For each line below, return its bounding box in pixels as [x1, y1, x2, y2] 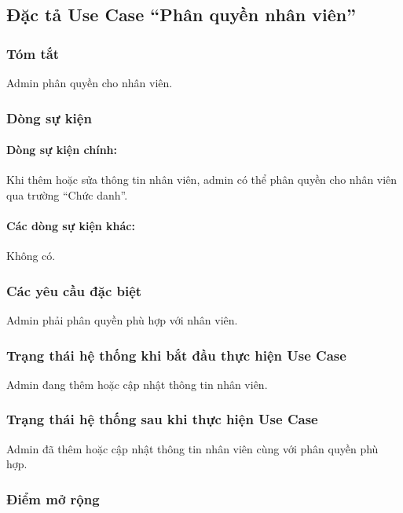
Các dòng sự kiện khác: [6, 218, 135, 234]
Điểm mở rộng [6, 489, 100, 508]
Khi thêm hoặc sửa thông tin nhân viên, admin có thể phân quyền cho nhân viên [6, 171, 398, 188]
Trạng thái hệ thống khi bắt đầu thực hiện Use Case [6, 345, 346, 365]
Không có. [6, 247, 56, 264]
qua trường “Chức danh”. [6, 186, 128, 203]
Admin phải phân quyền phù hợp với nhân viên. [6, 312, 238, 328]
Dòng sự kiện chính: [6, 141, 117, 158]
